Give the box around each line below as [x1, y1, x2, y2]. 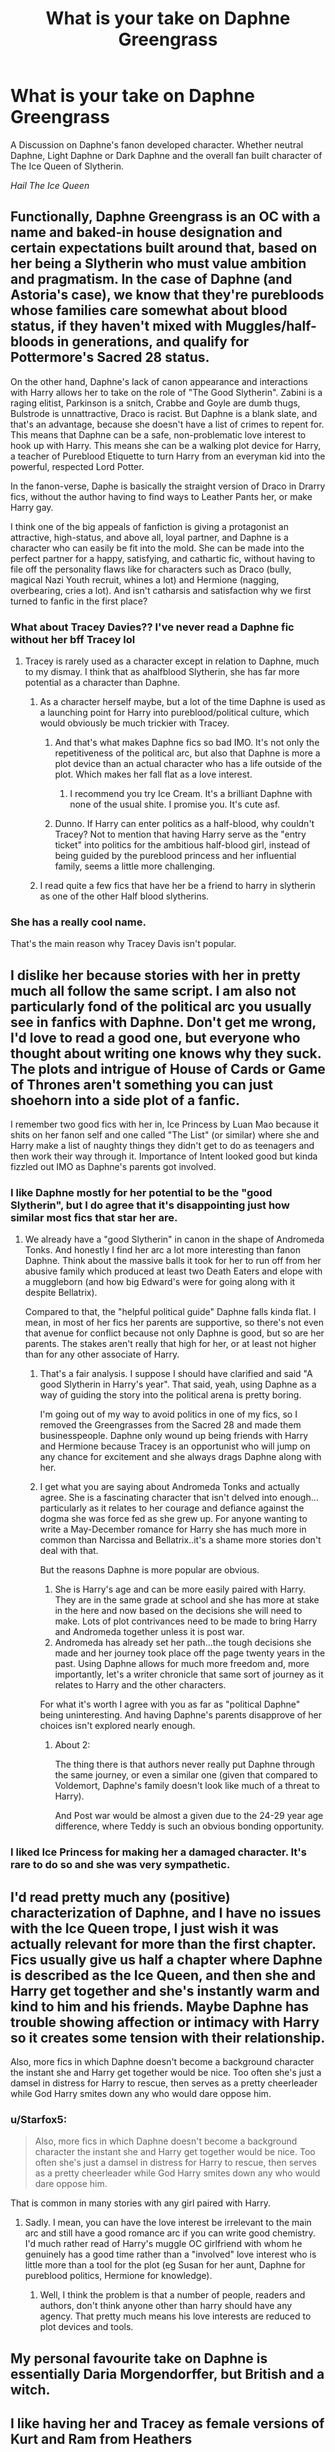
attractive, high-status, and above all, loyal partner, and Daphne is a [10, 531, 289, 543]
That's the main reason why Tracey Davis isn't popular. [10, 938, 237, 950]
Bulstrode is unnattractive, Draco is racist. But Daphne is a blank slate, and [10, 407, 318, 419]
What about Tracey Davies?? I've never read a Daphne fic [10, 620, 295, 634]
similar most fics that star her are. [10, 1211, 178, 1225]
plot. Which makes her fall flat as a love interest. [54, 768, 253, 781]
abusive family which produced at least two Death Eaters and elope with [24, 1265, 323, 1277]
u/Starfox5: [10, 2113, 68, 2127]
